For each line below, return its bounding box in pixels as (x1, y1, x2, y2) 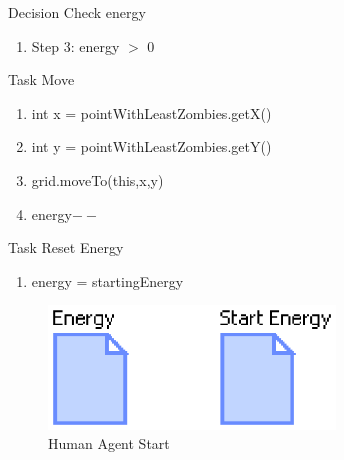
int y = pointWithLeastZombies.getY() (31, 136, 272, 157)
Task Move (8, 69, 75, 90)
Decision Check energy (8, 2, 146, 22)
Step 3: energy (31, 35, 120, 56)
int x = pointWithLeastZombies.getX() (31, 102, 272, 123)
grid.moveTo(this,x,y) (31, 169, 164, 190)
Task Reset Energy (8, 237, 124, 258)
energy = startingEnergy (31, 270, 184, 291)
